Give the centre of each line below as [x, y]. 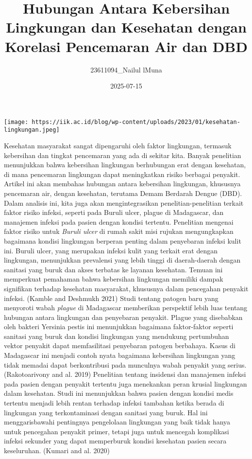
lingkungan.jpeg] [32, 130]
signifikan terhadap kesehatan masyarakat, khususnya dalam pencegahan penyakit [126, 288]
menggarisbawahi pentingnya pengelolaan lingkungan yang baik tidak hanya [117, 422]
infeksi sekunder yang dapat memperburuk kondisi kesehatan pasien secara [115, 441]
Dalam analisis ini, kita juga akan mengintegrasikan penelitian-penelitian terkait [124, 203]
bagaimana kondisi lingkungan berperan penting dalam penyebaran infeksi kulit [123, 240]
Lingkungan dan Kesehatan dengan [126, 27]
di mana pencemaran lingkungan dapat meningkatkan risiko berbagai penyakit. [122, 174]
